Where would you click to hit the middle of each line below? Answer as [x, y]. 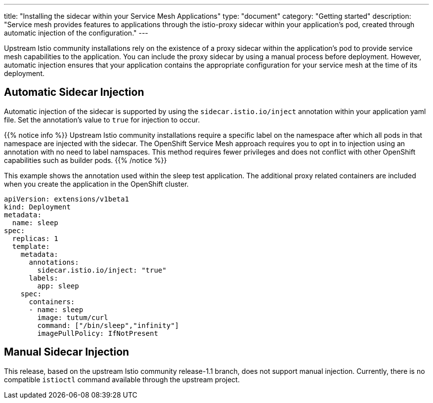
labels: [43, 278]
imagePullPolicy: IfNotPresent [98, 333]
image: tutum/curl [73, 317]
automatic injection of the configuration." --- [76, 33]
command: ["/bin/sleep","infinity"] [108, 325]
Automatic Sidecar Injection [74, 92]
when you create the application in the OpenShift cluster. [96, 184]
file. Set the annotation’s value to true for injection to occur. [102, 120]
